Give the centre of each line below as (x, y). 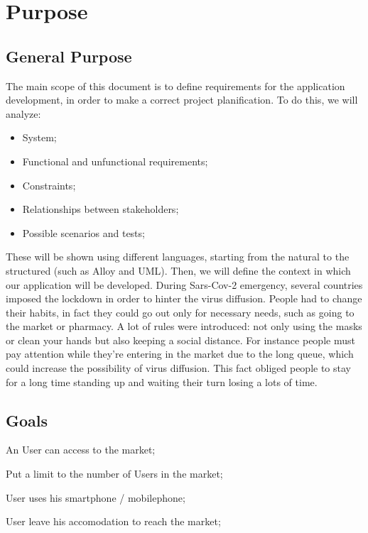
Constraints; (49, 185)
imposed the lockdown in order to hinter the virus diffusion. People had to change (184, 298)
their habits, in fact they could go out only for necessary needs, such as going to (180, 312)
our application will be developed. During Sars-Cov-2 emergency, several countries (184, 284)
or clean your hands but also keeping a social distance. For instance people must (180, 340)
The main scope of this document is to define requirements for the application (175, 86)
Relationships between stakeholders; (101, 209)
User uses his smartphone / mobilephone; (96, 497)
